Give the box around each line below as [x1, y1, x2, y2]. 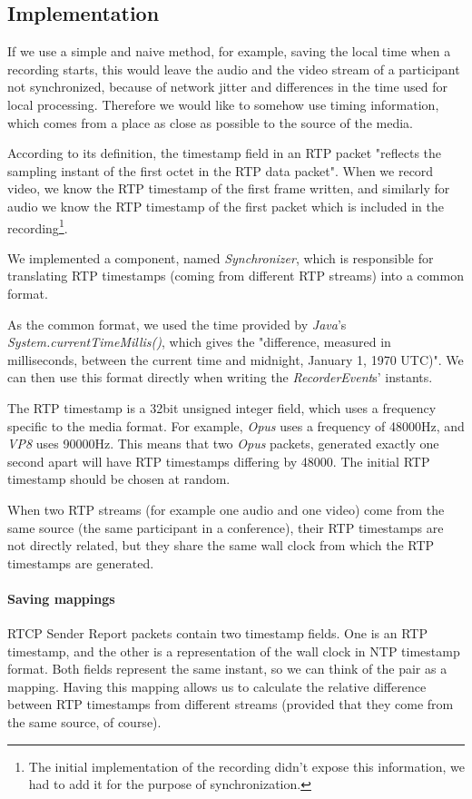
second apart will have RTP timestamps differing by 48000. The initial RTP [7, 451, 430, 470]
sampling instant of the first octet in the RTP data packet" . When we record [7, 161, 434, 180]
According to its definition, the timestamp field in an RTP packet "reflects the [7, 143, 442, 163]
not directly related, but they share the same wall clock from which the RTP [7, 536, 435, 555]
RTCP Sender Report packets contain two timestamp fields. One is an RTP [7, 624, 428, 643]
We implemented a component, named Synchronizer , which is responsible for [7, 248, 434, 267]
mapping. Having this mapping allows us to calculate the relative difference [7, 676, 427, 695]
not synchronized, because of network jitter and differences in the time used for [7, 77, 448, 96]
